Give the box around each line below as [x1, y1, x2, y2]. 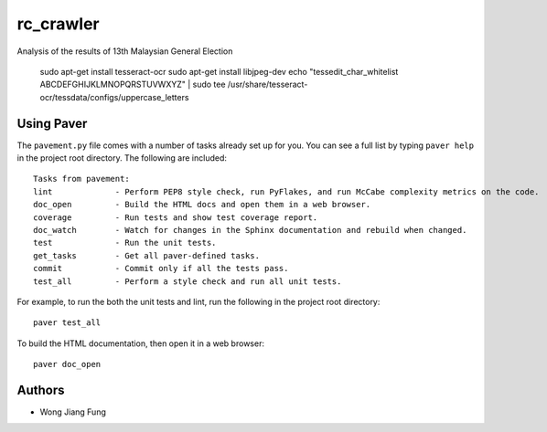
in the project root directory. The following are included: [16, 153, 228, 163]
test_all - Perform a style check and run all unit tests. [33, 276, 342, 287]
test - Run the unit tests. [33, 237, 217, 248]
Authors [16, 382, 65, 397]
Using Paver [16, 115, 88, 132]
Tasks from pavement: [33, 174, 130, 184]
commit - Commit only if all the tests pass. [33, 263, 289, 274]
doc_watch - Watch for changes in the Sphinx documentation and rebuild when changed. [33, 225, 467, 235]
